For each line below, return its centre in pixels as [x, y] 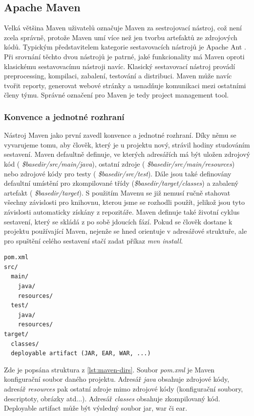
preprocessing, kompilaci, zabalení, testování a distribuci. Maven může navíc [118, 76]
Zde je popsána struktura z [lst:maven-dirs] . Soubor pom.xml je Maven [109, 369]
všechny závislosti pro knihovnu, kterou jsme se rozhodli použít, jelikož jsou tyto [124, 202]
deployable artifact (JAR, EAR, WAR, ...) [81, 354]
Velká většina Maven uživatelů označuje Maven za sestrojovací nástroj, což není [123, 28]
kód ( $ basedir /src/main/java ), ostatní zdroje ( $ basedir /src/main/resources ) [119, 163]
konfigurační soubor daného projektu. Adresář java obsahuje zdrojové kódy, [117, 379]
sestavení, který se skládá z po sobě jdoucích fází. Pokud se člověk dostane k [118, 221]
